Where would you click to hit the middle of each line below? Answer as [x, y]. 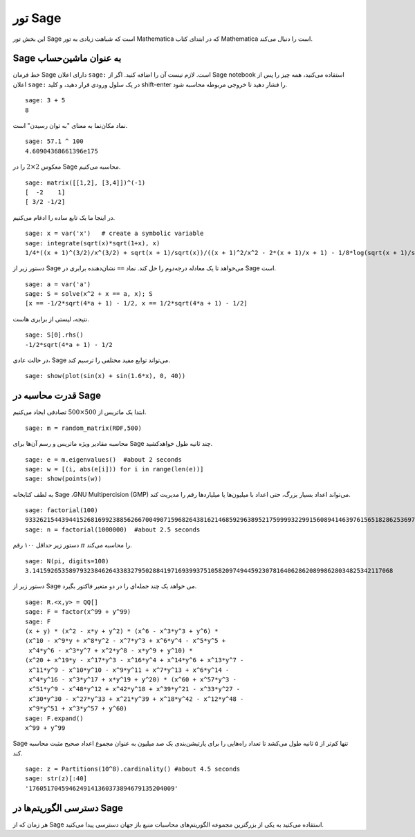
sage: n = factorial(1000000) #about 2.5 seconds [113, 529]
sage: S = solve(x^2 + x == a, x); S [89, 294]
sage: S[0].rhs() [54, 335]
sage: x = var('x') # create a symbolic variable [114, 234]
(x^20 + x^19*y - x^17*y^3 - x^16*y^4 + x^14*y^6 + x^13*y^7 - [135, 660]
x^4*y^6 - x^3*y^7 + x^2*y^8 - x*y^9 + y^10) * [111, 650]
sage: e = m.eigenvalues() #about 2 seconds [104, 459]
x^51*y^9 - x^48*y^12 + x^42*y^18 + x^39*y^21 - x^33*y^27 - [135, 689]
